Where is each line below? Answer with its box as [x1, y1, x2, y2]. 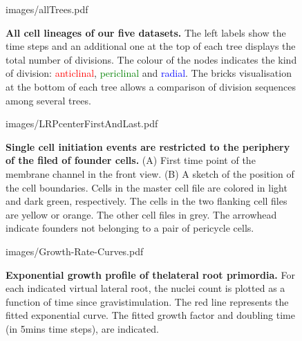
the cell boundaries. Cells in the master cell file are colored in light [6, 180, 287, 194]
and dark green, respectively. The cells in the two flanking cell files [6, 194, 287, 208]
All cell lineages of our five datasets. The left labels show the [6, 25, 286, 39]
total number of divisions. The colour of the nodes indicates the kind [6, 52, 297, 66]
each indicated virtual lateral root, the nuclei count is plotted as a [6, 281, 285, 295]
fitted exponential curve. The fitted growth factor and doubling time [6, 308, 295, 322]
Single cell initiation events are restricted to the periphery [6, 139, 290, 154]
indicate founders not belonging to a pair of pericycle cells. [6, 221, 254, 235]
